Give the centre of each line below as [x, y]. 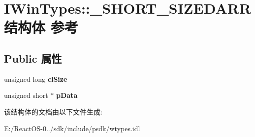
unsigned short [26, 95]
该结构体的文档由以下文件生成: [53, 111]
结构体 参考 [41, 27]
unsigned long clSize [36, 79]
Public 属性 [33, 58]
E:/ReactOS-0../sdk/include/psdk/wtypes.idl [72, 128]
